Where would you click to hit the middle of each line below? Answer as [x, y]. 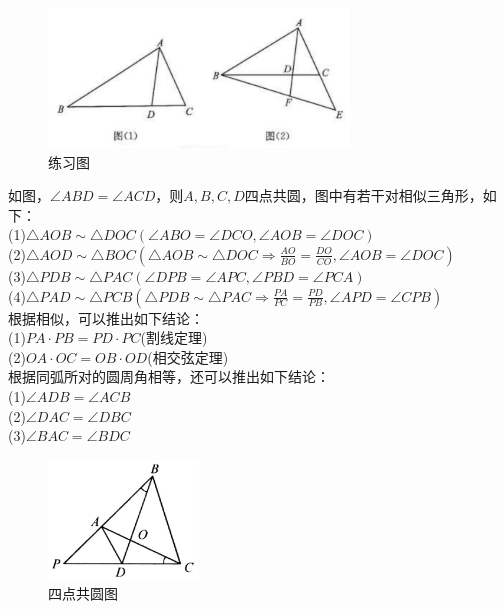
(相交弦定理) [188, 356]
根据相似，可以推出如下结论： [106, 317]
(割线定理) [174, 337]
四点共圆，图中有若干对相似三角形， [363, 195]
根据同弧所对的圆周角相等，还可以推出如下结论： [169, 376]
